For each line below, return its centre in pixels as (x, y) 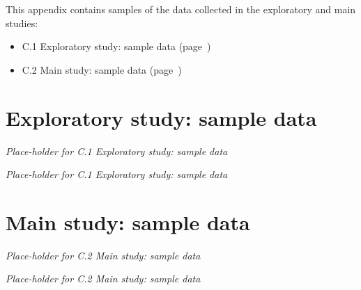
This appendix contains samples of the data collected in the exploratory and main (181, 9)
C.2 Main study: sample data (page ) (102, 69)
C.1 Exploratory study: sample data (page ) (116, 46)
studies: (22, 23)
